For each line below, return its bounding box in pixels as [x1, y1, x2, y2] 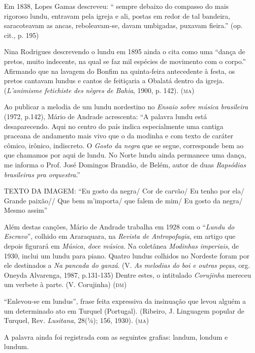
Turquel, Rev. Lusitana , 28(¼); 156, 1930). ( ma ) [4, 315, 149, 325]
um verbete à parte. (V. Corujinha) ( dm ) [4, 279, 127, 289]
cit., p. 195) [4, 30, 39, 40]
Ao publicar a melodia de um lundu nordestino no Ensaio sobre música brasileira [4, 101, 248, 112]
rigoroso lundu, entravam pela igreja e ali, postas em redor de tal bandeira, [4, 10, 230, 21]
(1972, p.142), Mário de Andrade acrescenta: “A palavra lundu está [4, 111, 207, 121]
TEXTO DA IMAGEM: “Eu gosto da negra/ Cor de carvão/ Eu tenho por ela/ [4, 186, 245, 196]
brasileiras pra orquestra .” [4, 169, 80, 179]
